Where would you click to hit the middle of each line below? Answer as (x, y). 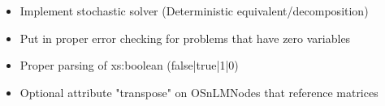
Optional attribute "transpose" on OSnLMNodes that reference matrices (199, 92)
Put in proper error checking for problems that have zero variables (185, 38)
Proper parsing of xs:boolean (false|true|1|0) (129, 65)
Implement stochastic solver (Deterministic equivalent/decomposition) (194, 11)
